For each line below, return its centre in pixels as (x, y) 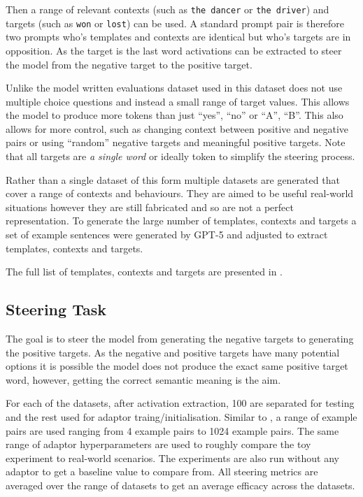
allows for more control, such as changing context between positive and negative (177, 128)
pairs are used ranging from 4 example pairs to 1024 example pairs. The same (172, 430)
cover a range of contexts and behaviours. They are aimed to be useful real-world (180, 193)
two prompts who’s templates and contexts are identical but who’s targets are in (178, 37)
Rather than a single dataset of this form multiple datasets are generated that (173, 179)
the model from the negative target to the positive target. (129, 64)
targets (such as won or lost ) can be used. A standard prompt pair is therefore (175, 23)
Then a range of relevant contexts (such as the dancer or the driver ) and (168, 9)
